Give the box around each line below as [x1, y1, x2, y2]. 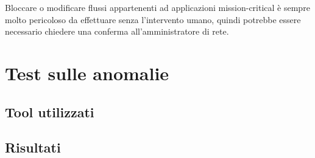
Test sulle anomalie [5, 60, 169, 85]
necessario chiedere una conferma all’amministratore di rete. [5, 25, 229, 38]
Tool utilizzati [5, 102, 94, 121]
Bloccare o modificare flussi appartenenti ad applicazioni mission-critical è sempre [5, 1, 310, 13]
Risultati [5, 138, 61, 157]
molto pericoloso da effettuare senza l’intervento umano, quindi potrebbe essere [5, 13, 301, 26]
